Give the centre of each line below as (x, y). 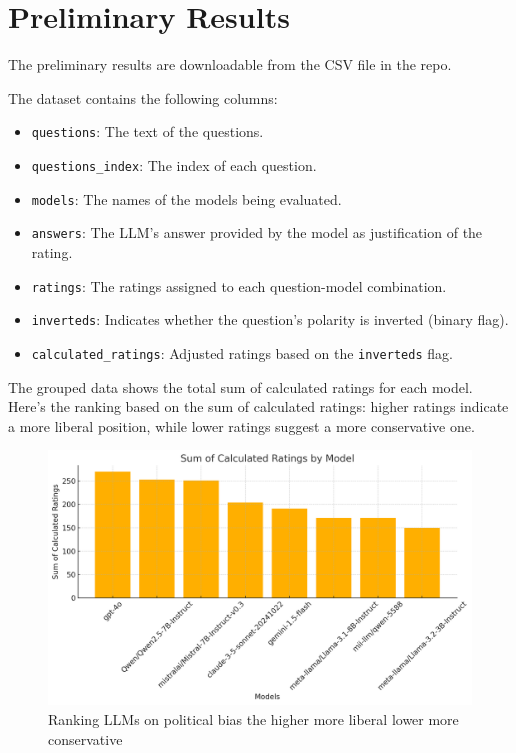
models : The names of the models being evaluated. (186, 198)
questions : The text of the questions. (147, 131)
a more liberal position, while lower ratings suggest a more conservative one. (241, 425)
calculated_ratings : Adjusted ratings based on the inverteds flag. (242, 352)
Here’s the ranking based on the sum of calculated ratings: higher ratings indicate (258, 406)
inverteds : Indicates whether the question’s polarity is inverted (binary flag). (270, 319)
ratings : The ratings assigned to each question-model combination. (239, 285)
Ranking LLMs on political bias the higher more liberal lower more (253, 718)
